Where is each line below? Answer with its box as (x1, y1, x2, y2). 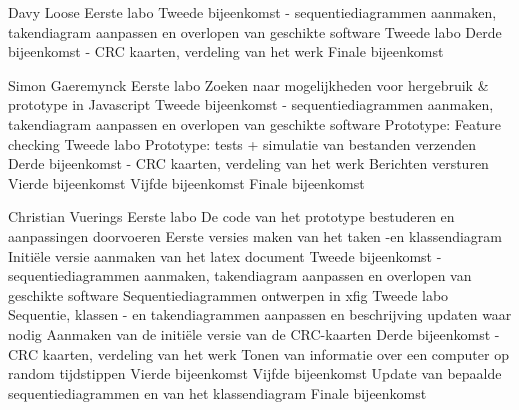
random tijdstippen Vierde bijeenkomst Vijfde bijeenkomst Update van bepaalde (8, 363, 502, 384)
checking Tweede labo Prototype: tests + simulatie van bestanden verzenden (8, 133, 477, 154)
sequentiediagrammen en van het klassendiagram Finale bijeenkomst (8, 382, 427, 403)
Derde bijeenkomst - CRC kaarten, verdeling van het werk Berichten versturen (8, 153, 489, 174)
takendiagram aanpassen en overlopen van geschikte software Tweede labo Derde (8, 21, 502, 42)
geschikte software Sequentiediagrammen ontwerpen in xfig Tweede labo (8, 284, 449, 305)
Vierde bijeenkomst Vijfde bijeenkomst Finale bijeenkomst (8, 172, 365, 193)
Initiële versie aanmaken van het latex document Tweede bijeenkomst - (8, 245, 442, 266)
